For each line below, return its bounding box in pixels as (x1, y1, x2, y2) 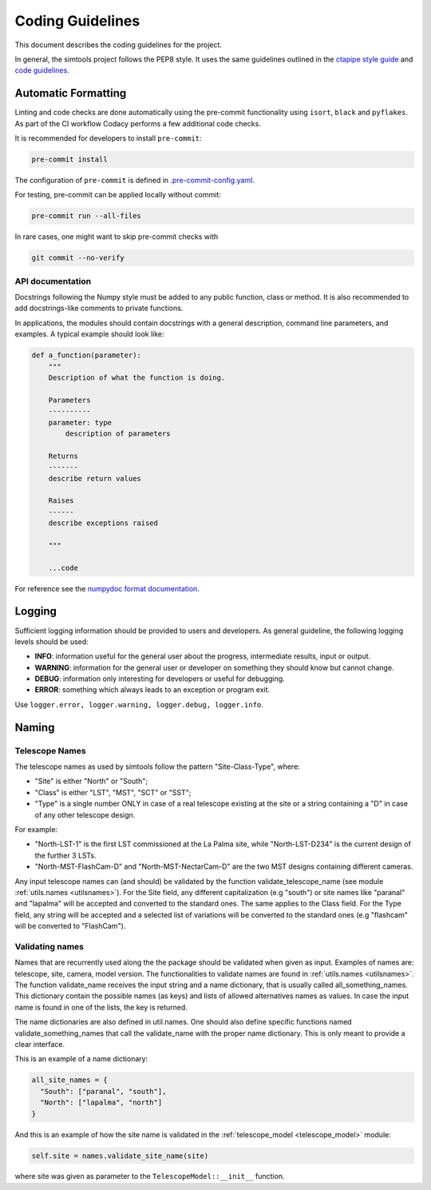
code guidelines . (14, 66, 69, 75)
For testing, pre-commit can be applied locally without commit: (14, 190, 221, 200)
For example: (14, 824, 58, 834)
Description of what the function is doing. (48, 373, 226, 382)
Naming (14, 720, 55, 734)
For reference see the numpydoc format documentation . (14, 583, 200, 593)
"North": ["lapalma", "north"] (40, 1098, 163, 1107)
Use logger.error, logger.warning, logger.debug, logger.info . (14, 699, 263, 709)
